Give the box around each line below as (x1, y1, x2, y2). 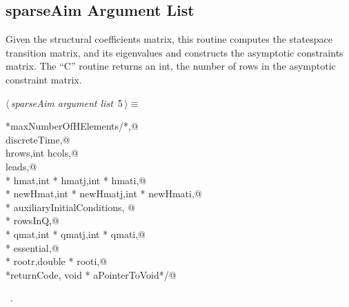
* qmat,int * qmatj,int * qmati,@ (6, 226, 146, 241)
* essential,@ (6, 240, 59, 255)
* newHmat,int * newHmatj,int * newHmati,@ (6, 186, 202, 201)
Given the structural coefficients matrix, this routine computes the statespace (6, 32, 332, 46)
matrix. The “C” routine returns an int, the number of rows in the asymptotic (6, 59, 336, 73)
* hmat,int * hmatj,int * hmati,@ (6, 172, 147, 187)
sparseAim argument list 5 (10, 95, 123, 110)
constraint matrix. (6, 72, 82, 86)
